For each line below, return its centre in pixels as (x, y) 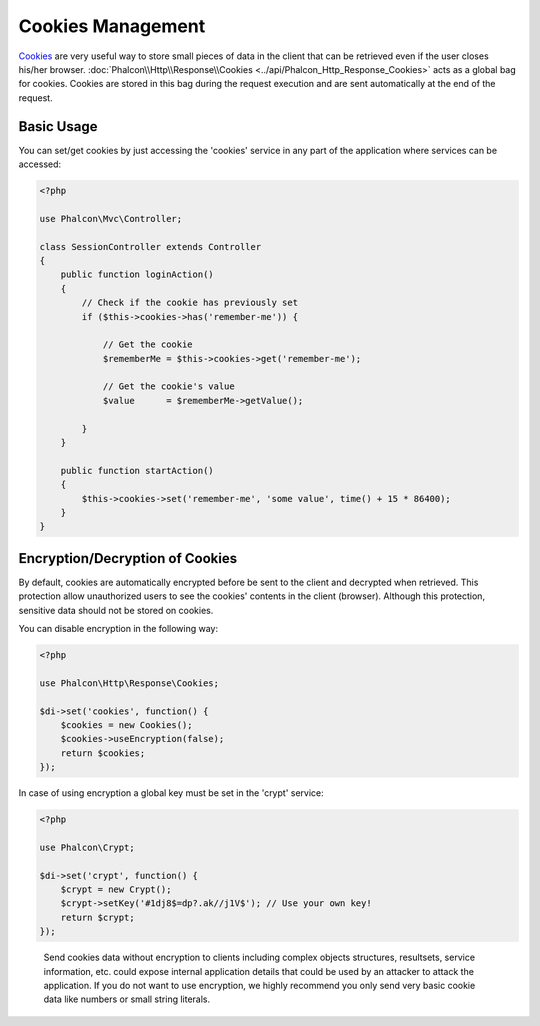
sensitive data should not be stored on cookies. (116, 610)
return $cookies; (103, 753)
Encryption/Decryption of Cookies (128, 558)
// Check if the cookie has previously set (190, 303)
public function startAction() (137, 470)
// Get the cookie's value (168, 386)
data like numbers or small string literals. (127, 999)
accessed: (40, 164)
